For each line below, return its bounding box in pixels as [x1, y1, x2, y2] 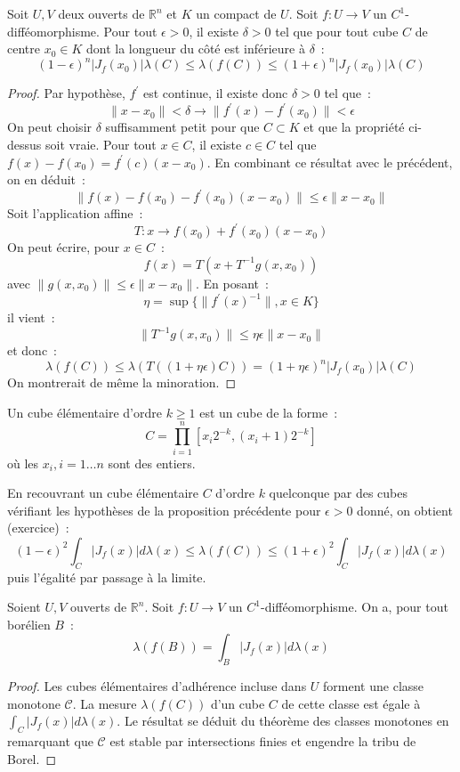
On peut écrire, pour [7, 238, 120, 256]
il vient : [7, 308, 55, 327]
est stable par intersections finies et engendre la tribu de [109, 732, 416, 751]
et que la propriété [303, 118, 405, 136]
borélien [7, 614, 51, 633]
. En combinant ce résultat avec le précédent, [206, 152, 453, 171]
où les [7, 453, 39, 472]
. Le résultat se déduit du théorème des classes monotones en [117, 711, 449, 730]
